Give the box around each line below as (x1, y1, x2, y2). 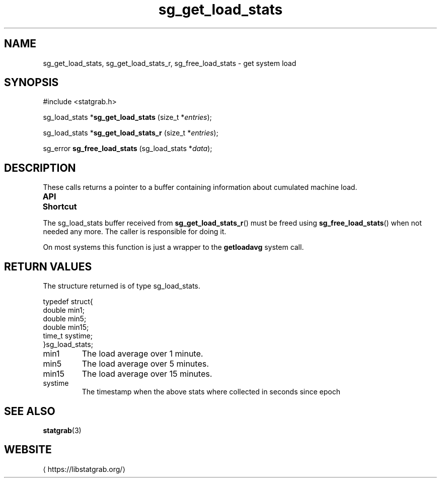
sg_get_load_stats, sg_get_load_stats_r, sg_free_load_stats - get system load (43, 58, 297, 67)
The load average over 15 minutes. (82, 369, 212, 379)
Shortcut (42, 201, 77, 212)
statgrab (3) (43, 426, 82, 435)
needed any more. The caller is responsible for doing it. (43, 227, 227, 236)
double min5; (43, 314, 87, 323)
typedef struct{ (43, 297, 93, 306)
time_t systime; (43, 331, 93, 340)
